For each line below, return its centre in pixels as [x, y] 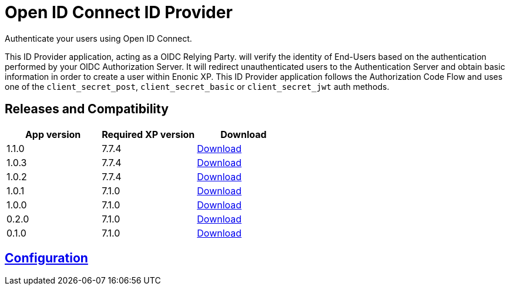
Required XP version [148, 134]
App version [53, 134]
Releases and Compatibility [87, 109]
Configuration [46, 258]
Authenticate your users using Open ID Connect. [98, 38]
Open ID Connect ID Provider [119, 12]
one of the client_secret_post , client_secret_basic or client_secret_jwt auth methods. [197, 86]
